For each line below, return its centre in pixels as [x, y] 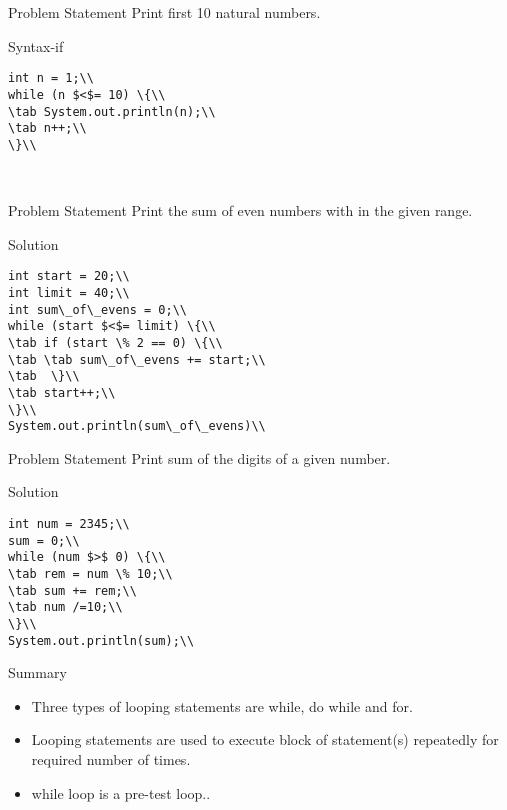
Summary [37, 672]
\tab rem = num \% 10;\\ [90, 573]
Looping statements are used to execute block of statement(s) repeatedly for [265, 739]
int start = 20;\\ [69, 276]
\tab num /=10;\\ [65, 607]
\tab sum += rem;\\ [72, 590]
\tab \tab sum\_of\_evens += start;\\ [137, 359]
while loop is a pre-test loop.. [121, 792]
